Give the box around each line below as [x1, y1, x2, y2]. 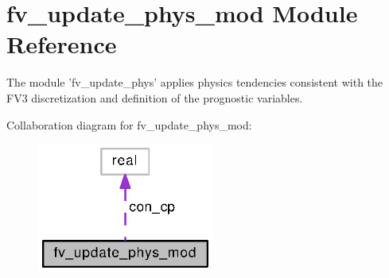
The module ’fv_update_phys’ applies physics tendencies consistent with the [6, 74, 383, 91]
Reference [6, 28, 117, 60]
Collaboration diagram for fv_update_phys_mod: [6, 116, 252, 133]
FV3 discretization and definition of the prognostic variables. [6, 89, 303, 106]
